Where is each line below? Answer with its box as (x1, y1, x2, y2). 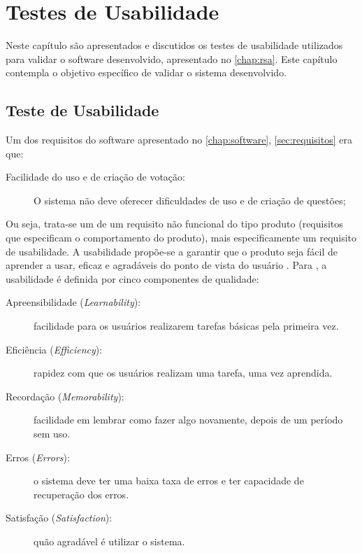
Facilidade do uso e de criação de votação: (6, 169, 185, 184)
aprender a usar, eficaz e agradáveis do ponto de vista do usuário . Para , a (6, 258, 327, 272)
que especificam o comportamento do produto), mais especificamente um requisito (6, 230, 357, 245)
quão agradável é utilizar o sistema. (34, 533, 185, 548)
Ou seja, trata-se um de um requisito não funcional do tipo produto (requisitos (6, 216, 343, 231)
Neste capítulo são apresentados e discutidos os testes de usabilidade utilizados (6, 38, 343, 52)
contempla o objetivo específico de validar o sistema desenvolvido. (6, 65, 287, 80)
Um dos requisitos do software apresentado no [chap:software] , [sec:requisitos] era (6, 132, 352, 147)
